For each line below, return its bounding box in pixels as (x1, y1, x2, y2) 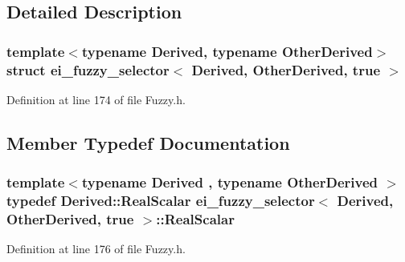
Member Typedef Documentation (6, 130, 290, 155)
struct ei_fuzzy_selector (6, 59, 170, 79)
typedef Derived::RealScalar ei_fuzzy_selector (6, 191, 315, 211)
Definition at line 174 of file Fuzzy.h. (6, 91, 186, 107)
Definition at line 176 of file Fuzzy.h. (6, 240, 186, 257)
